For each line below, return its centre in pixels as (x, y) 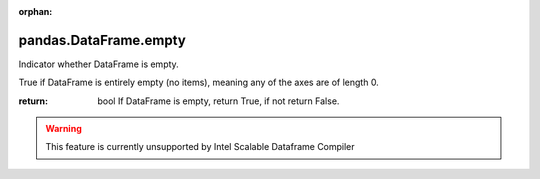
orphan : (35, 11)
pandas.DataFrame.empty (102, 40)
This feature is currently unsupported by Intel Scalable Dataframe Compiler (200, 147)
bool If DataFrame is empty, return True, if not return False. (218, 101)
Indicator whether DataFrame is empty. (98, 64)
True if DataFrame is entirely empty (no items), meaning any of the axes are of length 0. (198, 82)
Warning (63, 129)
